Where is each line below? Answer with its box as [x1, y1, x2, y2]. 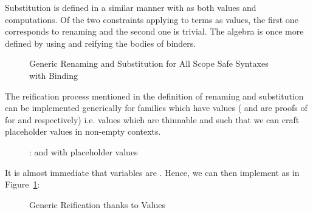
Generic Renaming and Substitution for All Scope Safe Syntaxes [29, 57, 269, 70]
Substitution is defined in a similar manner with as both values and [5, 1, 256, 13]
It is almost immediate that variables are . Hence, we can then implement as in [5, 166, 300, 178]
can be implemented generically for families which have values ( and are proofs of [5, 101, 308, 114]
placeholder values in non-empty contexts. [5, 125, 161, 138]
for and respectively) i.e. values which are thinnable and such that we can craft [5, 113, 300, 126]
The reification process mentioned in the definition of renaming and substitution [5, 89, 304, 102]
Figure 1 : [5, 178, 40, 191]
